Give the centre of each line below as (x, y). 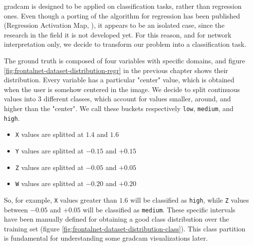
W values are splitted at (49, 183)
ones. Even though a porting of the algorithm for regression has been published (122, 15)
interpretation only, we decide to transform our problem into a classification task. (125, 44)
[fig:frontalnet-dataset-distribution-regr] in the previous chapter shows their (116, 70)
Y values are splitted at (49, 150)
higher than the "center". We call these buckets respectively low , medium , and (119, 108)
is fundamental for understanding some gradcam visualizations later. (106, 238)
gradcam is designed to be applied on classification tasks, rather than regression (123, 6)
